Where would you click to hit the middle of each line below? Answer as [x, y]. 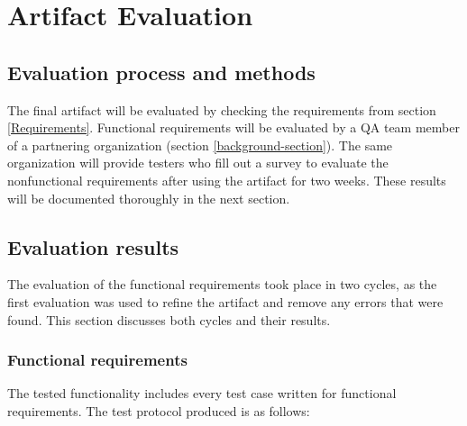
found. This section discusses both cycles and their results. [169, 319]
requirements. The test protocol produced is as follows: [159, 410]
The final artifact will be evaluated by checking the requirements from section [222, 109]
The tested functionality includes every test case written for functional [202, 393]
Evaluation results [93, 246]
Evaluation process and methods [161, 72]
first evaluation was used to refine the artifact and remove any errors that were [225, 301]
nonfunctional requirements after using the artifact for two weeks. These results [227, 180]
